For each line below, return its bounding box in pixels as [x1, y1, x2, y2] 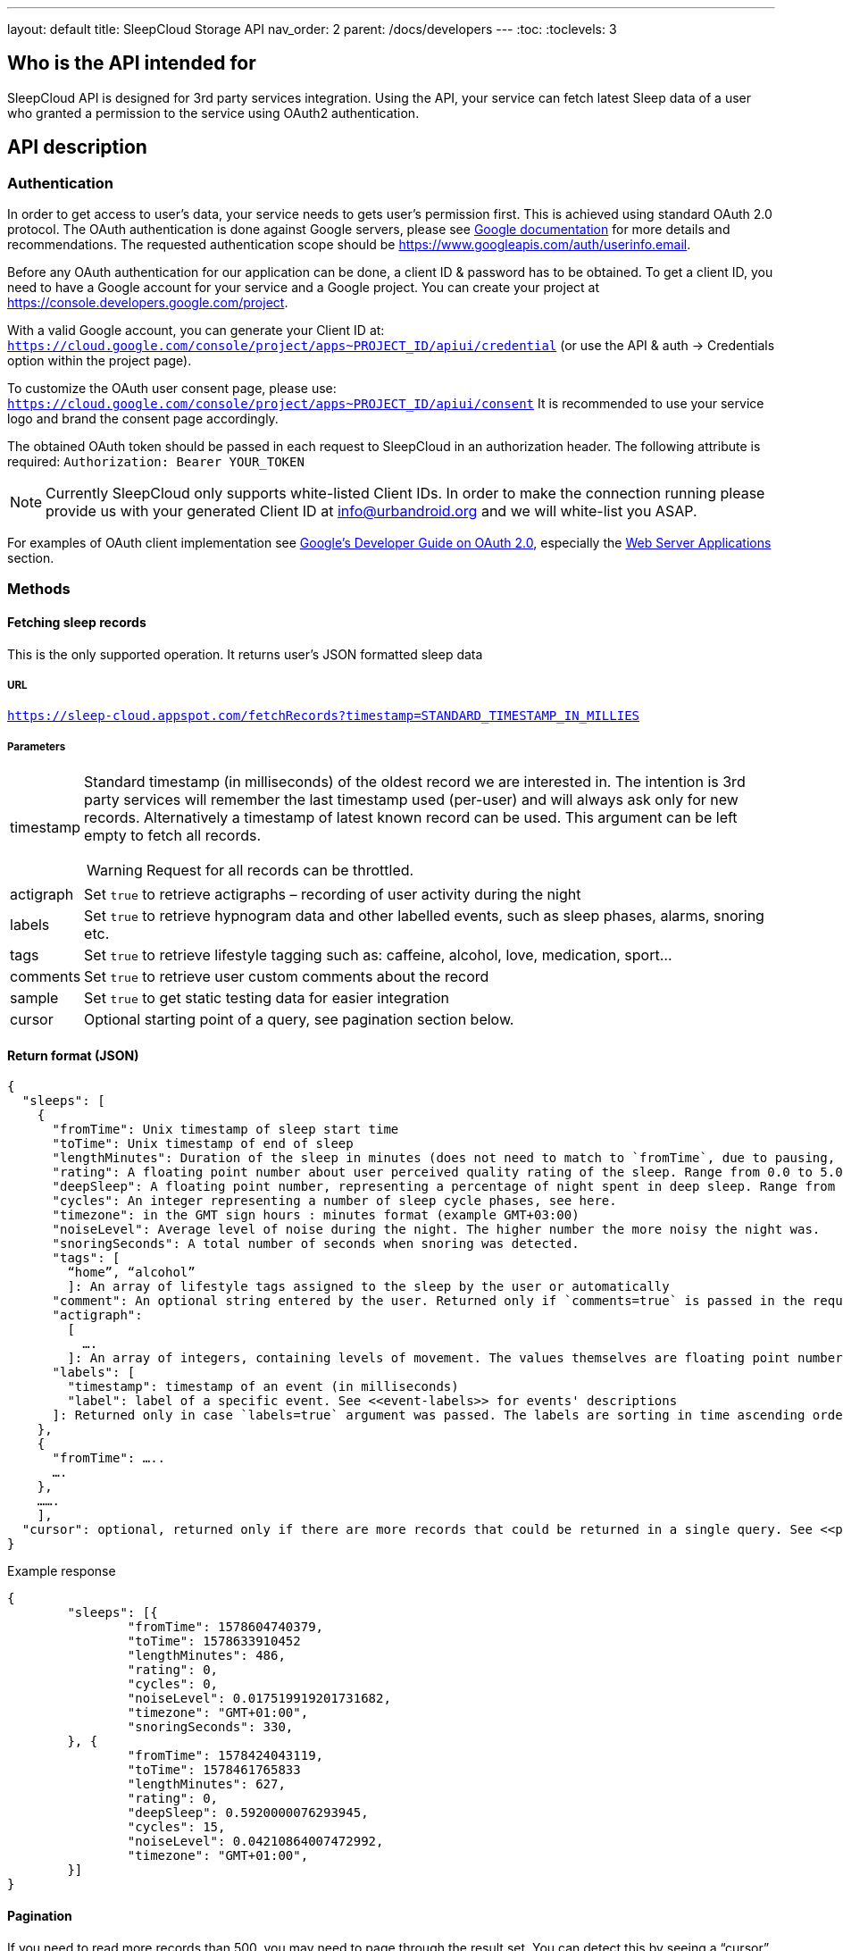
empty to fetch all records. [84, 826, 262, 845]
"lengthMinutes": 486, [127, 1648, 286, 1663]
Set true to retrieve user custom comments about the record [84, 967, 489, 986]
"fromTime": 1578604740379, [127, 1620, 324, 1635]
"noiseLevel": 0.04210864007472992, [127, 1834, 384, 1849]
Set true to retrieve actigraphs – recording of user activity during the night [84, 885, 581, 904]
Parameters [7, 740, 66, 753]
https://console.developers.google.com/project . [7, 295, 288, 311]
